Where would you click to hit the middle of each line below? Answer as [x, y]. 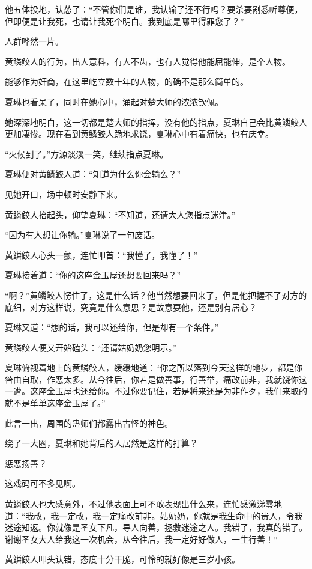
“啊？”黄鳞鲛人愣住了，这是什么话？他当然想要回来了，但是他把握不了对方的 [156, 295]
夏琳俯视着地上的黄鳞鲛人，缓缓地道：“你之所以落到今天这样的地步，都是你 [154, 367]
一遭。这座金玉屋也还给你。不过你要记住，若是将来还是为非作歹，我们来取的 [156, 391]
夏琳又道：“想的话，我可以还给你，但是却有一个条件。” [112, 327]
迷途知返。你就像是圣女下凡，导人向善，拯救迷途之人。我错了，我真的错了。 [156, 527]
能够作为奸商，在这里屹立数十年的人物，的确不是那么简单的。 [127, 81]
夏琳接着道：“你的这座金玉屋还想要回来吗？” [93, 275]
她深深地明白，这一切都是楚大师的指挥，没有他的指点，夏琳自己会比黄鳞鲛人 [156, 122]
